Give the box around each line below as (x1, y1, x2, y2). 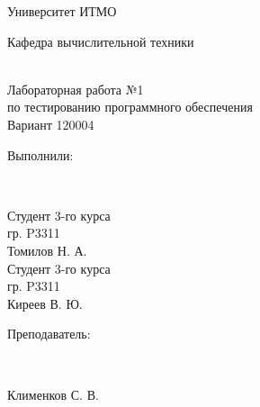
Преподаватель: (7, 324, 91, 343)
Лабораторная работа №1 (7, 79, 144, 98)
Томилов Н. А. (7, 240, 87, 259)
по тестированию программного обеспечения (7, 97, 253, 116)
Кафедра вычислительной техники (7, 32, 194, 50)
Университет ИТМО (7, 2, 117, 20)
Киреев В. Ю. (7, 294, 83, 312)
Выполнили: (7, 145, 74, 164)
